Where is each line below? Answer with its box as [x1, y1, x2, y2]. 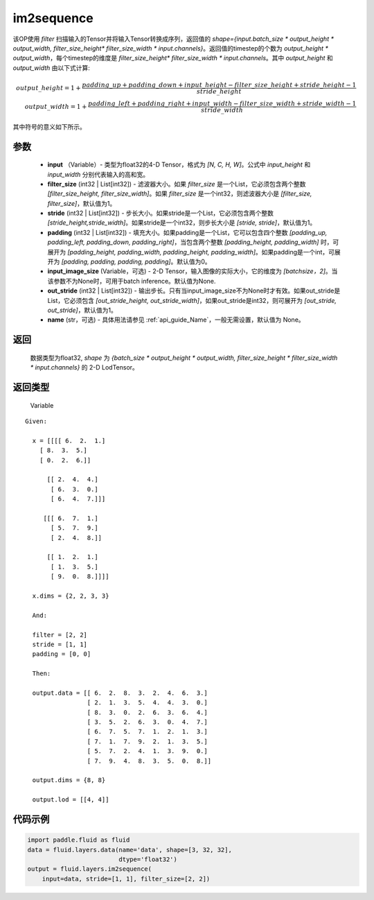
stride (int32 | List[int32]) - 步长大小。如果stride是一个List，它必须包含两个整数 [47, 209, 274, 218]
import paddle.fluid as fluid [27, 836, 130, 844]
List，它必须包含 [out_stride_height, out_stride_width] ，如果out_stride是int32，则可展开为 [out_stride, [47, 296, 337, 304]
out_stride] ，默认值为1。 [47, 306, 117, 314]
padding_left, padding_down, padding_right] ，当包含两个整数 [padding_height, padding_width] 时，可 [47, 238, 339, 246]
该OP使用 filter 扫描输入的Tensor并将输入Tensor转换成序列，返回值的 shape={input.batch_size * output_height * [12, 35, 334, 43]
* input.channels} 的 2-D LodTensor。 [30, 363, 139, 372]
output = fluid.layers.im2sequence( [27, 865, 152, 873]
